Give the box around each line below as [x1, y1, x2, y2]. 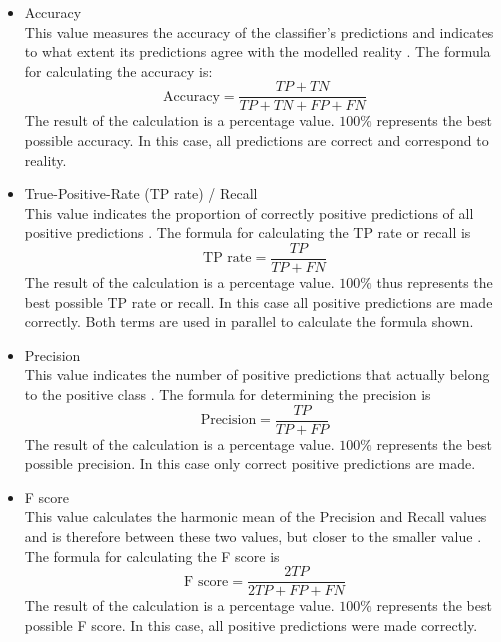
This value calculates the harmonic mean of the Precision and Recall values [24, 506, 487, 527]
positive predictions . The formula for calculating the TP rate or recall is [24, 222, 471, 243]
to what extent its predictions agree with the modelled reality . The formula [24, 41, 491, 62]
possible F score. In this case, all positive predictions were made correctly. [24, 614, 478, 635]
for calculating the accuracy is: [24, 60, 213, 81]
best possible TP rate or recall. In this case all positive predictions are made [24, 291, 493, 312]
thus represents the [376, 272, 493, 293]
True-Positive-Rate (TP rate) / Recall [24, 183, 258, 204]
